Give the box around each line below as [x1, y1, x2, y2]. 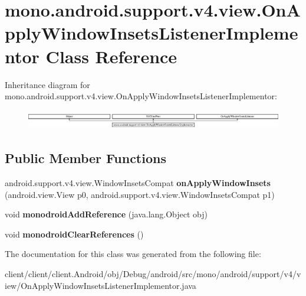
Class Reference [45, 44, 177, 68]
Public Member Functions [5, 149, 166, 167]
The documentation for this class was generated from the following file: [5, 248, 261, 260]
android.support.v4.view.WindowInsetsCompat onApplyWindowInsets [5, 177, 271, 189]
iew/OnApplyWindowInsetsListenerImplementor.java [5, 279, 196, 291]
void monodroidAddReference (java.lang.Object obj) [5, 208, 208, 220]
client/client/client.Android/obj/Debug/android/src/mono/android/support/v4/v [5, 268, 301, 280]
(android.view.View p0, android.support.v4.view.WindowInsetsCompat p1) [5, 188, 275, 200]
